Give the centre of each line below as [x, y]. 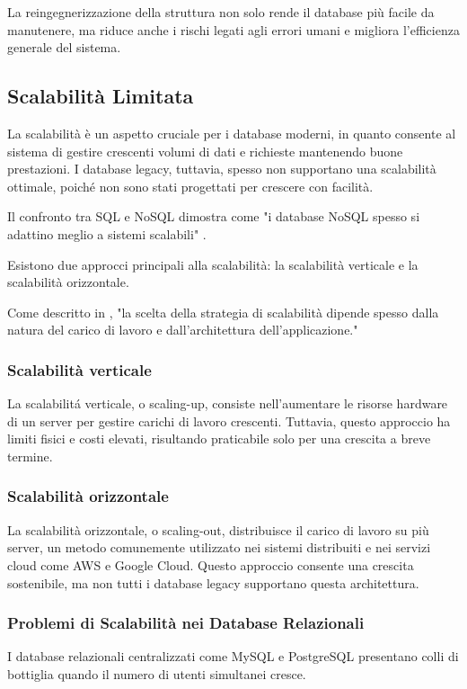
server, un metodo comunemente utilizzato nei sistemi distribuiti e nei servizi [219, 547]
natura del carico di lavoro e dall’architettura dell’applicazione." [183, 330]
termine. [30, 456]
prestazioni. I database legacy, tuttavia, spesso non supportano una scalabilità [222, 169]
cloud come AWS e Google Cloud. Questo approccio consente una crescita [211, 564]
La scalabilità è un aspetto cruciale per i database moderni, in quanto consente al [232, 133]
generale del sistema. [64, 47]
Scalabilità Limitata [101, 96]
